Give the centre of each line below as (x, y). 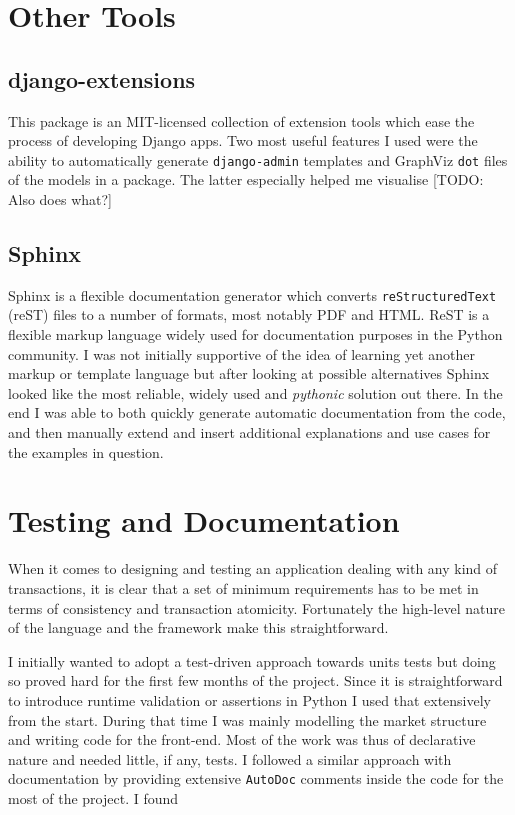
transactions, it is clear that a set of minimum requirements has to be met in (243, 587)
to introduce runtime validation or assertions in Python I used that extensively (249, 699)
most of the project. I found (93, 797)
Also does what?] (60, 199)
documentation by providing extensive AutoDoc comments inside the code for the (256, 778)
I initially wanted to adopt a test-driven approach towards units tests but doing (252, 660)
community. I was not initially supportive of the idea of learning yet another (241, 353)
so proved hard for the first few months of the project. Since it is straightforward (255, 680)
